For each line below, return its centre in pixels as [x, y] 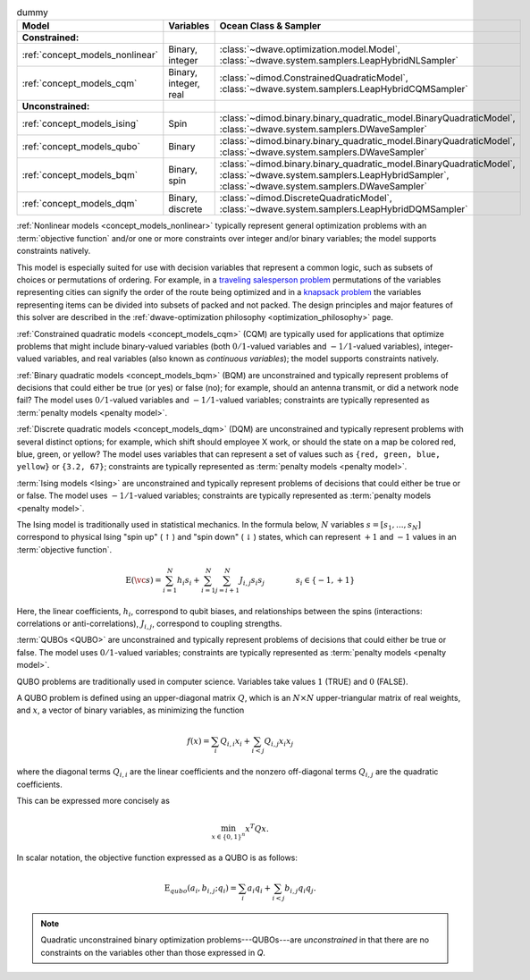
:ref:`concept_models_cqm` [80, 83]
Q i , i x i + [236, 742]
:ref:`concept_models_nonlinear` [90, 55]
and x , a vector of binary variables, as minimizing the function [130, 710]
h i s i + [188, 581]
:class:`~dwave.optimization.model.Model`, [310, 49]
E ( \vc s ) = [144, 580]
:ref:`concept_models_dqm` [80, 204]
